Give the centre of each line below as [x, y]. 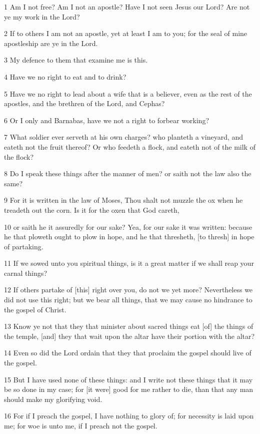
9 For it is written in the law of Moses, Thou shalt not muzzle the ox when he [123, 200]
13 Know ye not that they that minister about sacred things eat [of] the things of [129, 326]
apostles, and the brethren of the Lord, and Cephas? [84, 103]
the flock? [19, 156]
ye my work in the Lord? [42, 16]
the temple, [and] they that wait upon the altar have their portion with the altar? [129, 336]
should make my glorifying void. [53, 399]
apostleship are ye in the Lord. [51, 43]
